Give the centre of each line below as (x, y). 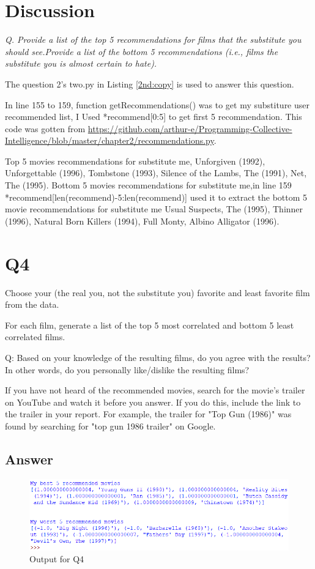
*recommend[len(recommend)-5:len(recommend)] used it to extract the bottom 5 (156, 197)
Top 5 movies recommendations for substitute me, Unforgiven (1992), (135, 161)
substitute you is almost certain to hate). (81, 63)
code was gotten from (45, 128)
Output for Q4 (57, 559)
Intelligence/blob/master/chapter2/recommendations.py (109, 140)
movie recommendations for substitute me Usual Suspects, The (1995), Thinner (154, 209)
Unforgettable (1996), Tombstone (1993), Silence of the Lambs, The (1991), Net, (156, 173)
